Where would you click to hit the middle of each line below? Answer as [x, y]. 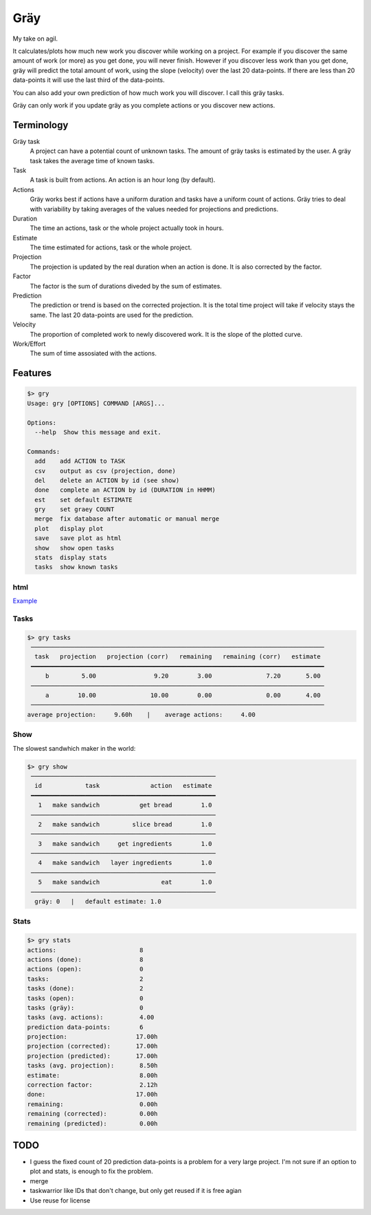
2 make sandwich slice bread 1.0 [125, 824]
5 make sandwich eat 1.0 [125, 882]
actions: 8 [85, 950]
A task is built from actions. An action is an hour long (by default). [123, 180]
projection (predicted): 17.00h [92, 1056]
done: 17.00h [92, 1094]
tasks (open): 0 [85, 998]
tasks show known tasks [76, 567]
